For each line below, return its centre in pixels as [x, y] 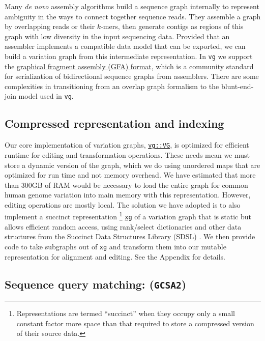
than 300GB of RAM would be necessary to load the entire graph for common [126, 184]
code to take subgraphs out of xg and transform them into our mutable [115, 246]
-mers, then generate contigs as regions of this [172, 26]
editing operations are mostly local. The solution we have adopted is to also [123, 204]
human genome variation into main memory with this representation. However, [128, 195]
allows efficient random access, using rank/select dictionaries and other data [123, 226]
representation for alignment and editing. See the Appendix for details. [115, 256]
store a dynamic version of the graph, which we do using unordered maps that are [132, 165]
